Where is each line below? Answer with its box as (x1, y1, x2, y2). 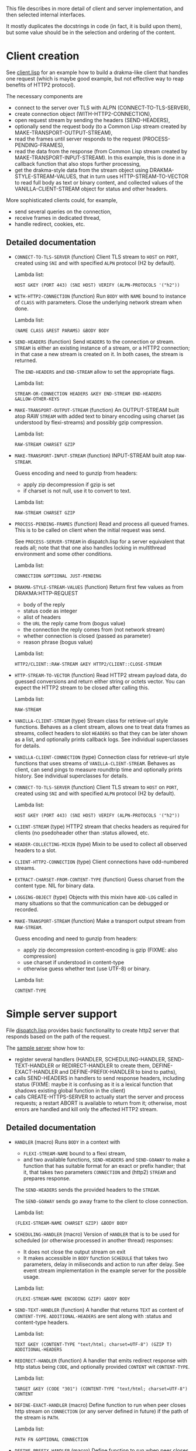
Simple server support (6, 1007, 118, 1020)
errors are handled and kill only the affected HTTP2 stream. (14, 1105, 158, 1112)
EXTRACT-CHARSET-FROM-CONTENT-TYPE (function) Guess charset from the (14, 876, 185, 883)
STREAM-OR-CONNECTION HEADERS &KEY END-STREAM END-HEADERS (14, 391, 162, 397)
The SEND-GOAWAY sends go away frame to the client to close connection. (14, 1197, 188, 1204)
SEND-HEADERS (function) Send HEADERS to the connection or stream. (14, 338, 175, 345)
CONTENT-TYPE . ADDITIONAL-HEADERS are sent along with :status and (14, 1312, 172, 1319)
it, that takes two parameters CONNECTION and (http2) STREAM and (23, 1168, 177, 1175)
